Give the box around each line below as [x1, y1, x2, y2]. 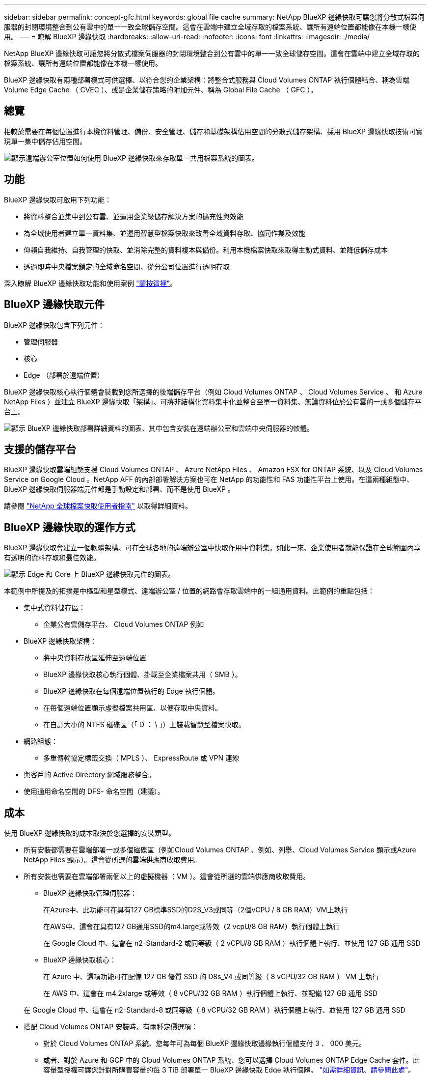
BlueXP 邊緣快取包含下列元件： [4, 320, 105, 329]
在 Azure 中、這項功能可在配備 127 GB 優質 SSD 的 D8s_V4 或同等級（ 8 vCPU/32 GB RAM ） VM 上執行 [43, 972, 379, 981]
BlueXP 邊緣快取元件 [4, 298, 105, 311]
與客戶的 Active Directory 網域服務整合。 [24, 770, 156, 779]
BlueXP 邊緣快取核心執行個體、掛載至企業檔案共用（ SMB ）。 [43, 670, 242, 679]
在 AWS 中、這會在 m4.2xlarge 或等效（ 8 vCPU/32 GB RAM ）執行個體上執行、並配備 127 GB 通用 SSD [43, 989, 378, 998]
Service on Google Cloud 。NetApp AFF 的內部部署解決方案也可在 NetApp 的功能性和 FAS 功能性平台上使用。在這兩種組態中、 [4, 475, 414, 484]
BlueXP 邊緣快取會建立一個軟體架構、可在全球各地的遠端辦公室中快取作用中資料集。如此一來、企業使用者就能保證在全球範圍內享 [4, 543, 421, 552]
